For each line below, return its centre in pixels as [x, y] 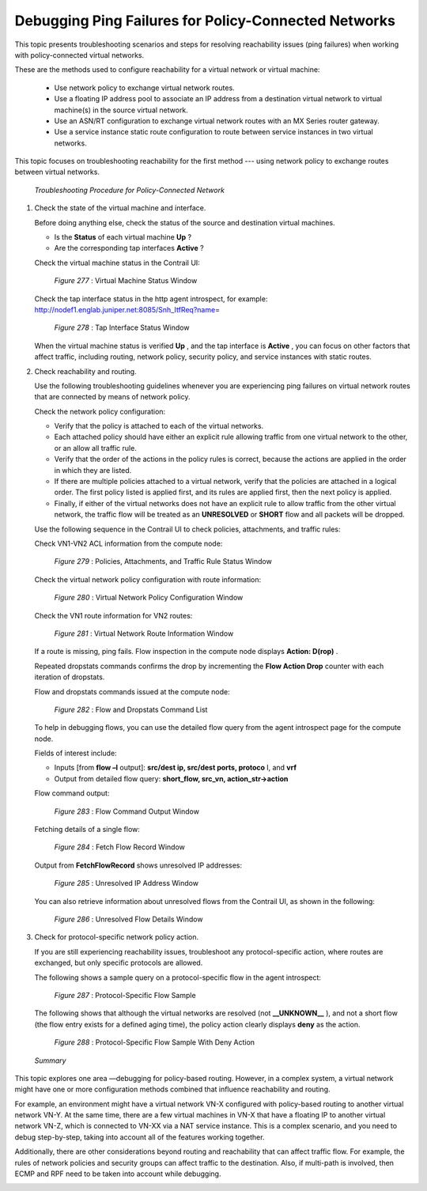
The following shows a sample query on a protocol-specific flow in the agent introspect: [178, 977]
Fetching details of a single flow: [87, 830]
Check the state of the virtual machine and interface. [120, 208]
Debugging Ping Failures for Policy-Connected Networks [205, 21]
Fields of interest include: [76, 753]
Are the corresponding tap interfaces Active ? [129, 248]
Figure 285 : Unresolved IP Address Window [127, 883]
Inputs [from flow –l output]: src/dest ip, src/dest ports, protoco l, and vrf [175, 768]
